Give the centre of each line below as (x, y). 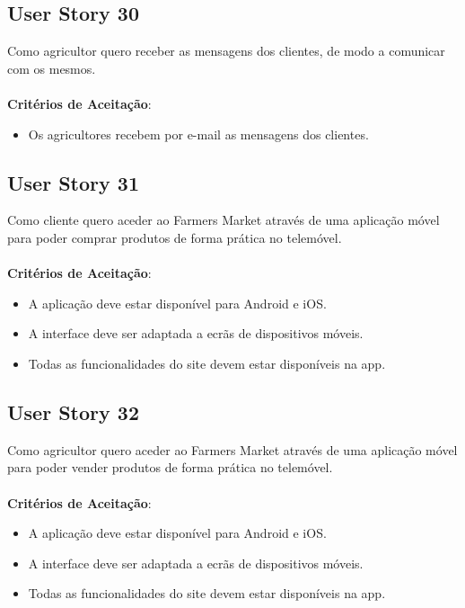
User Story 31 (73, 182)
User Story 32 (73, 411)
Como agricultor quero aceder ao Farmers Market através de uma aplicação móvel (232, 449)
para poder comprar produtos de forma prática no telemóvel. (175, 237)
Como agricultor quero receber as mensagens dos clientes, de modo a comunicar (226, 51)
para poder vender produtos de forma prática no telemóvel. (170, 467)
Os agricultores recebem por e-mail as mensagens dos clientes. (198, 134)
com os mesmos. (52, 68)
